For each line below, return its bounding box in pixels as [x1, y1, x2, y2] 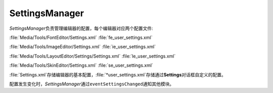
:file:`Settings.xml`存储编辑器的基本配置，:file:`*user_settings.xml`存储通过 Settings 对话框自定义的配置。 [9, 71, 226, 78]
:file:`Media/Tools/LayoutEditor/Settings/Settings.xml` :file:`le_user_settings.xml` [9, 53, 176, 59]
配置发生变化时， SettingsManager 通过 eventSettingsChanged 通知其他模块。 [9, 81, 174, 87]
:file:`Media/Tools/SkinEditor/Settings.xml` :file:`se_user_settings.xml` [9, 62, 154, 68]
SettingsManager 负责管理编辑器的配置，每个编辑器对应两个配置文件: [9, 25, 153, 31]
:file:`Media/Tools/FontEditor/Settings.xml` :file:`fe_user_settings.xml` [9, 34, 153, 40]
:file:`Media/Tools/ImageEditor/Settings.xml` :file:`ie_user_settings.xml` [9, 43, 156, 50]
